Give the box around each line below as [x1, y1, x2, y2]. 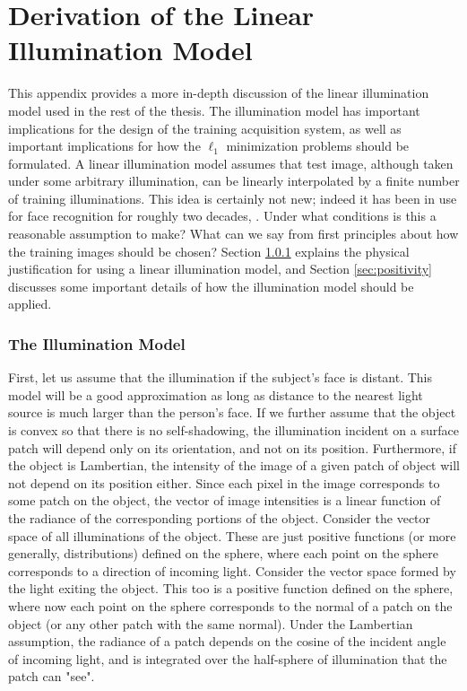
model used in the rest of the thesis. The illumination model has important [8, 101, 420, 119]
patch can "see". [8, 667, 95, 686]
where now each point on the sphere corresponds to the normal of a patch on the [8, 596, 453, 615]
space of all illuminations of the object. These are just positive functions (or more [8, 526, 456, 545]
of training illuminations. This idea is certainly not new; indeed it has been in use [8, 188, 457, 207]
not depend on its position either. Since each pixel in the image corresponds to [8, 473, 440, 492]
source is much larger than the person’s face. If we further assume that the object [8, 403, 456, 422]
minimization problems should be [226, 136, 410, 155]
